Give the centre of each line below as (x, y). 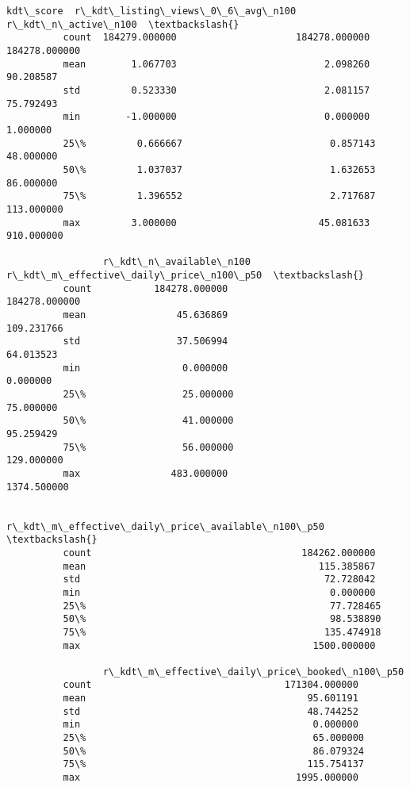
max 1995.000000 (211, 778)
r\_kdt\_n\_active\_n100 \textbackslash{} (123, 24)
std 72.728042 (219, 580)
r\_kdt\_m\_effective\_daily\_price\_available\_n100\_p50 (165, 526)
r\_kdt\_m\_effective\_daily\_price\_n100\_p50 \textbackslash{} (186, 276)
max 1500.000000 (219, 645)
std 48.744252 (211, 711)
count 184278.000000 (146, 288)
